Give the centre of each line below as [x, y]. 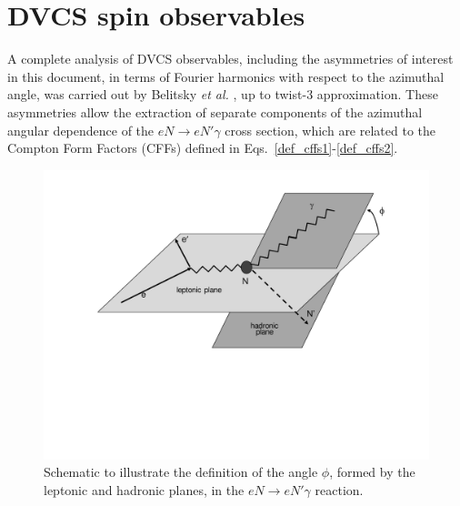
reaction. [339, 489]
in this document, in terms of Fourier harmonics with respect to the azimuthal [226, 76]
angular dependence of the [81, 130]
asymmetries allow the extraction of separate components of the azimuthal [215, 111]
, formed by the [372, 472]
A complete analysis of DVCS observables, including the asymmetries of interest [230, 59]
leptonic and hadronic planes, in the [144, 489]
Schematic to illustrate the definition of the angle [181, 472]
